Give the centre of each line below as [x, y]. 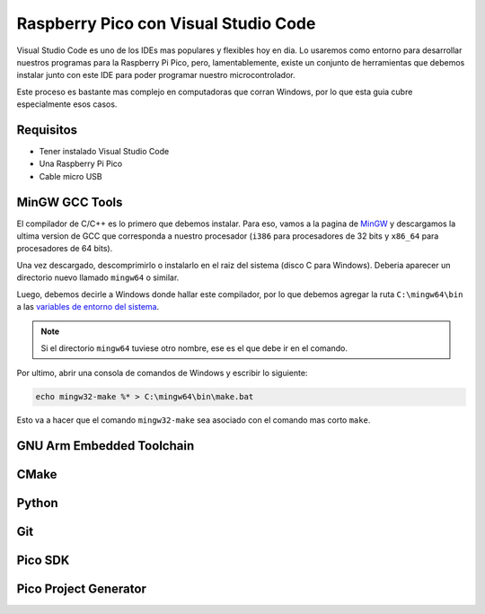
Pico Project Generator [82, 589]
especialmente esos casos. [67, 104]
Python [37, 503]
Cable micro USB [71, 176]
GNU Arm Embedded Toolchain [106, 446]
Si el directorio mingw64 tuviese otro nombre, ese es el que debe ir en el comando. [194, 348]
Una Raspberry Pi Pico [81, 164]
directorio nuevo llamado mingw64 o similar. [98, 277]
